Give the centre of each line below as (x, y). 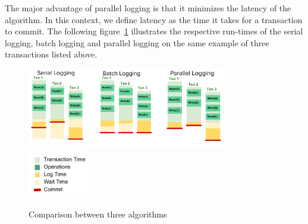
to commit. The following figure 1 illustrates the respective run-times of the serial (154, 31)
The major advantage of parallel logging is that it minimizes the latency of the (148, 8)
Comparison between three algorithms (98, 214)
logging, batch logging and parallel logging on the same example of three (137, 42)
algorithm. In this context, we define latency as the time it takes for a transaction (154, 19)
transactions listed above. (51, 54)
